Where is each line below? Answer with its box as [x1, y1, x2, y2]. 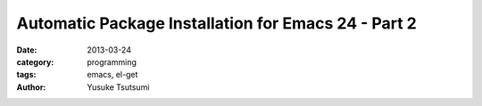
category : [16, 56, 54, 67]
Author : [16, 81, 46, 93]
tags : [16, 69, 37, 80]
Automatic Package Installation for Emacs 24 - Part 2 [16, 13, 417, 33]
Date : [16, 45, 37, 55]
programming [87, 56, 137, 67]
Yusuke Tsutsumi [87, 81, 150, 93]
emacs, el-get [87, 69, 138, 80]
